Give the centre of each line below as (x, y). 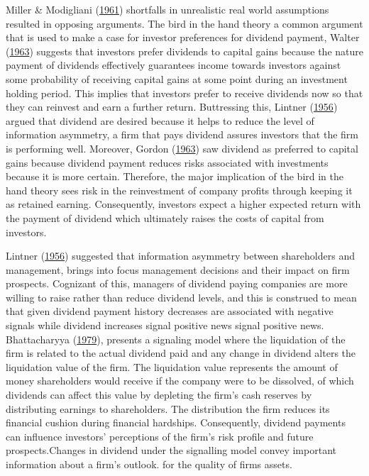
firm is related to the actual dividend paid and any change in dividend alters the (181, 353)
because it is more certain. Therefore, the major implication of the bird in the (175, 176)
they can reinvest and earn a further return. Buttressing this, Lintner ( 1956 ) (172, 107)
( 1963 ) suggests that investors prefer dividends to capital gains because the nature (184, 51)
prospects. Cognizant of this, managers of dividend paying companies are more (177, 283)
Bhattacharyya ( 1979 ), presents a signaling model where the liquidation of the (176, 339)
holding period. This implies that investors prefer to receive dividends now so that (184, 93)
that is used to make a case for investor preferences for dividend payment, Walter (183, 37)
